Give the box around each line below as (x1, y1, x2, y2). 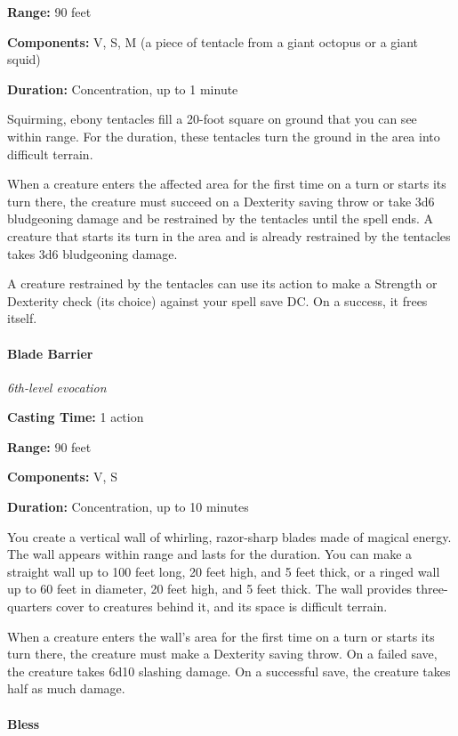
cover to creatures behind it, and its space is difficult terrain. (55, 597, 388, 616)
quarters (7, 597, 52, 616)
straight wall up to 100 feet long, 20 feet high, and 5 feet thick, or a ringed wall (7, 562, 440, 580)
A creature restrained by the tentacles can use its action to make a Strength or (7, 274, 438, 293)
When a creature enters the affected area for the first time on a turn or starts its (7, 174, 446, 193)
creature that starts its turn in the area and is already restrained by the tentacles (7, 226, 451, 245)
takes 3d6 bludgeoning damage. (7, 244, 178, 263)
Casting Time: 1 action (7, 408, 144, 426)
